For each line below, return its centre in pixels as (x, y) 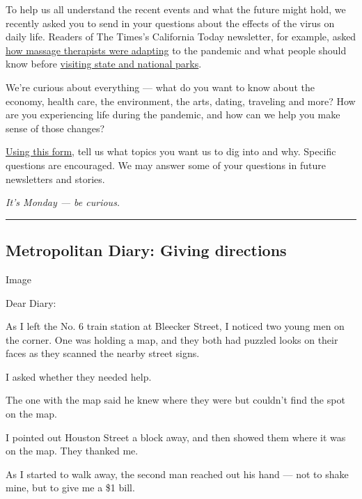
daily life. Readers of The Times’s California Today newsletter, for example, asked (181, 37)
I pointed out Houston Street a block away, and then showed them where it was (176, 437)
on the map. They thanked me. (72, 451)
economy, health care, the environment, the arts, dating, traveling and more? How (181, 101)
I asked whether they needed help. (79, 376)
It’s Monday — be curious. (63, 202)
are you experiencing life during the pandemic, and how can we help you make (173, 114)
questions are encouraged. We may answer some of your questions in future (166, 165)
